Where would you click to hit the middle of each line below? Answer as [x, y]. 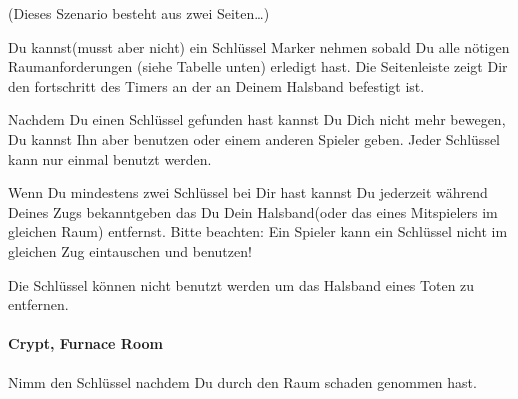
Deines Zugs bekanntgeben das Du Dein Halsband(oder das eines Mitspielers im [253, 211]
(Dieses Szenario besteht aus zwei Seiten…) [139, 13]
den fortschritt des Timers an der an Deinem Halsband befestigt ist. [216, 85]
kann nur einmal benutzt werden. [110, 158]
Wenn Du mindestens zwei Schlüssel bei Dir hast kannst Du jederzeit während [248, 192]
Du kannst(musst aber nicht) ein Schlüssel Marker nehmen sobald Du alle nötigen [259, 46]
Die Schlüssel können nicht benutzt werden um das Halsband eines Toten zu [241, 284]
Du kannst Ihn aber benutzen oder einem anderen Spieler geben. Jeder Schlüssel [254, 138]
